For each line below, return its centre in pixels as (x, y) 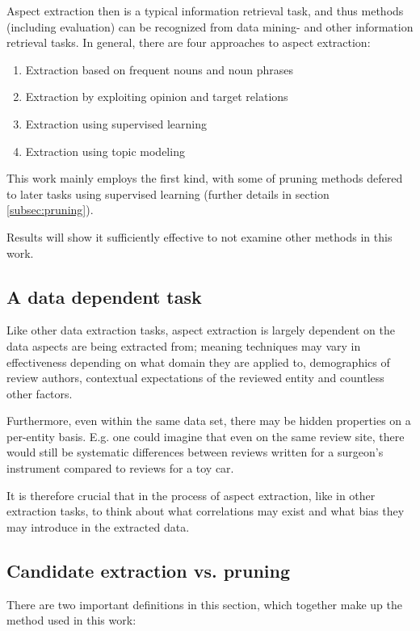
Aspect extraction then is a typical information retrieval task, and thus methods (205, 11)
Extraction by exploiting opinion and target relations (157, 97)
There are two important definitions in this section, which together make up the (204, 604)
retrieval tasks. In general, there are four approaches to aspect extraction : (189, 42)
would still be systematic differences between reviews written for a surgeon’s (195, 452)
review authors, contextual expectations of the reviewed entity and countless (195, 378)
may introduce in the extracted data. (98, 526)
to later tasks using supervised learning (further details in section (168, 194)
